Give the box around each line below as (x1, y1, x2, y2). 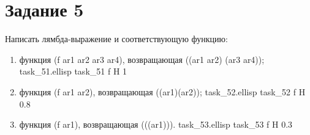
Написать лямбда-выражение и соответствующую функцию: (5, 32, 228, 45)
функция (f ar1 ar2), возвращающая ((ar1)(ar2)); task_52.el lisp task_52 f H (19, 85, 306, 98)
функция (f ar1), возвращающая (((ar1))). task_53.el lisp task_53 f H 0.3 (19, 118, 293, 131)
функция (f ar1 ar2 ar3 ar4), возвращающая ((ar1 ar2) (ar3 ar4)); (19, 53, 265, 65)
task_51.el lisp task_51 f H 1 (19, 65, 127, 78)
